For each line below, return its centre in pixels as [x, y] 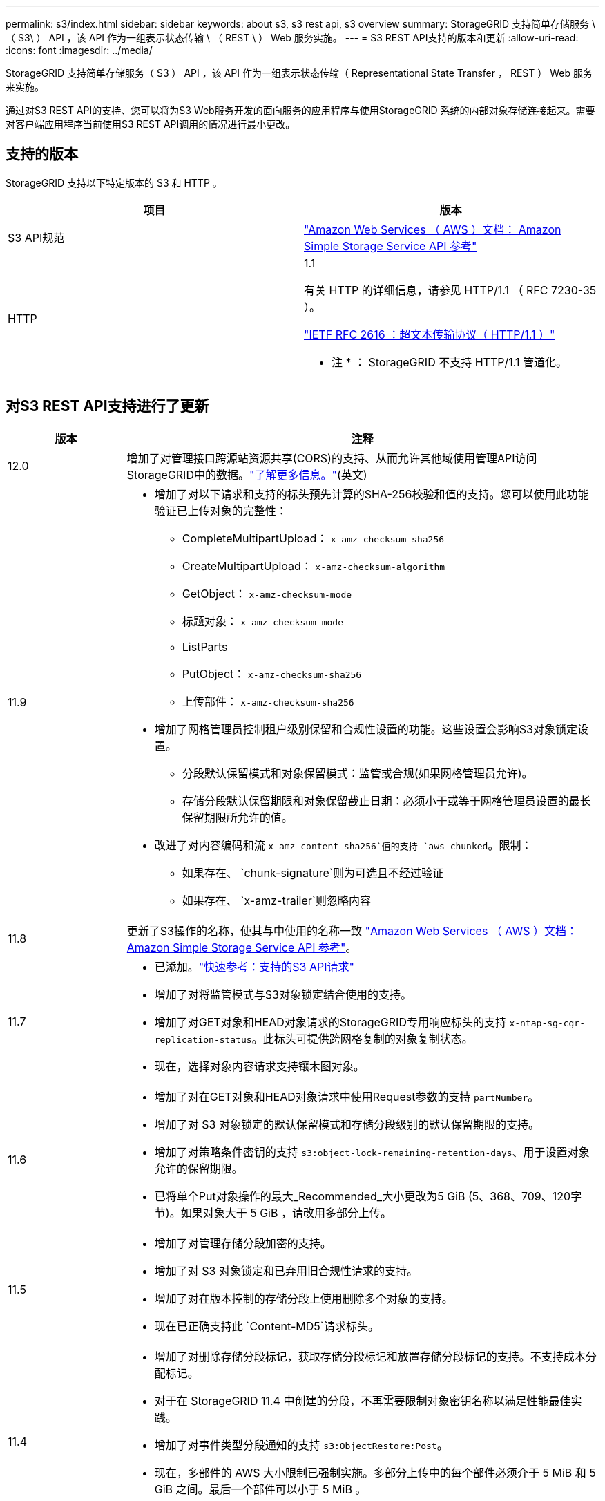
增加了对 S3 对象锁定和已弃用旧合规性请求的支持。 [286, 1271]
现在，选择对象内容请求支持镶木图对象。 [259, 1066]
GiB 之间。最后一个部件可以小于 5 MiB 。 [260, 1489]
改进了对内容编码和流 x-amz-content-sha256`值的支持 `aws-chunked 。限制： [343, 845]
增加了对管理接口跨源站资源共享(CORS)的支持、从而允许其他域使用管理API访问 [332, 458]
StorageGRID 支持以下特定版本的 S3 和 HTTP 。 [114, 182]
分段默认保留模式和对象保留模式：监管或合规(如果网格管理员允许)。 [357, 773]
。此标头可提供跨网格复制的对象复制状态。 [362, 1038]
